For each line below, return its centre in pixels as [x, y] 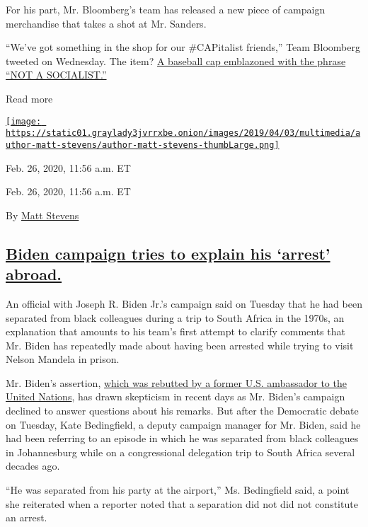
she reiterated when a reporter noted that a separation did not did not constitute [182, 503]
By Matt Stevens [42, 215]
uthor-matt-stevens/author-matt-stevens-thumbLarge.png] [143, 145]
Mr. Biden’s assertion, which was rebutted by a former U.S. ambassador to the [176, 382]
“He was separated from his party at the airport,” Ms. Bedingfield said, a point [178, 490]
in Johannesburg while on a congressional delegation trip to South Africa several [180, 452]
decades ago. [33, 466]
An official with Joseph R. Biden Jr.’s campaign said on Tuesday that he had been [184, 303]
